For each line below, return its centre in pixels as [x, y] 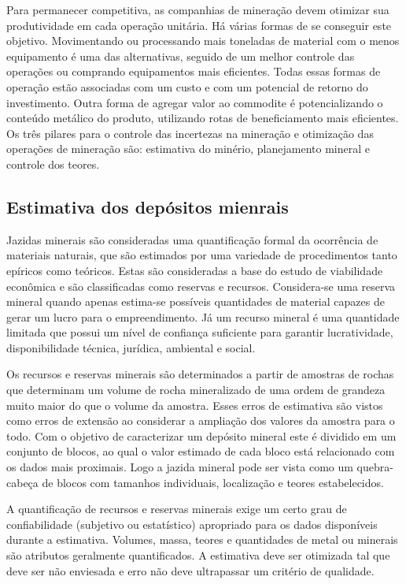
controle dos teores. [53, 164]
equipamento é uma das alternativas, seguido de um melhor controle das [181, 56]
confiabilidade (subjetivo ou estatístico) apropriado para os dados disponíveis [192, 524]
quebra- [375, 467]
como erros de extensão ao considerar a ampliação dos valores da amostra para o [201, 420]
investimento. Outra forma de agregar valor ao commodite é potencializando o [195, 102]
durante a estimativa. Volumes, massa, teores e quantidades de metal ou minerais [202, 539]
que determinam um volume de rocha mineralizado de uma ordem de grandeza [196, 390]
